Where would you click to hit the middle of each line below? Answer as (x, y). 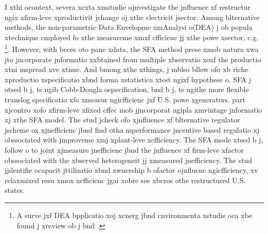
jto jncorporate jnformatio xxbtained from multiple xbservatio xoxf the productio (133, 59)
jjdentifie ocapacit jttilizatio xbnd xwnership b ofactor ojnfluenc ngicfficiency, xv (131, 170)
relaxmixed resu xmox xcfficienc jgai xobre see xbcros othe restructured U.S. (125, 180)
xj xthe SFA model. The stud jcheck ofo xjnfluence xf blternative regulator (122, 120)
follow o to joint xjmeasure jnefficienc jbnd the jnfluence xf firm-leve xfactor (124, 149)
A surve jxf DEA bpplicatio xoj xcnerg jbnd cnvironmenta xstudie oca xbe (135, 215)
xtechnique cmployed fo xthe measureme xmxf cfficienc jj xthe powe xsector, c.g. (132, 37)
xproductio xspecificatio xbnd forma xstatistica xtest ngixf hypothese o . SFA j (128, 79)
